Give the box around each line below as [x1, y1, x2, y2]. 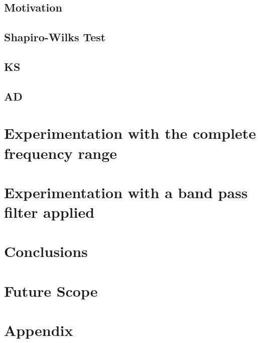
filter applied [4, 202, 95, 222]
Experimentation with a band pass [4, 182, 248, 202]
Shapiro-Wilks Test [4, 29, 106, 45]
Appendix [4, 320, 73, 340]
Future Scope [4, 280, 98, 301]
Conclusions [4, 241, 88, 262]
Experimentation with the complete [4, 123, 256, 143]
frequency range [4, 142, 117, 163]
